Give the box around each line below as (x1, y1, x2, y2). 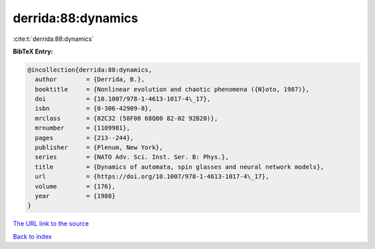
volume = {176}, (35, 182, 116, 190)
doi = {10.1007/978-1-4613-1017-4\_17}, (35, 95, 211, 103)
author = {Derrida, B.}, (35, 76, 145, 83)
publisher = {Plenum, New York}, (35, 144, 163, 152)
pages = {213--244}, (35, 134, 135, 141)
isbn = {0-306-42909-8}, (35, 105, 153, 112)
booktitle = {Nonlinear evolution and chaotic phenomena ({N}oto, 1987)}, (35, 85, 310, 93)
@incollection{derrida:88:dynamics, (27, 66, 153, 74)
